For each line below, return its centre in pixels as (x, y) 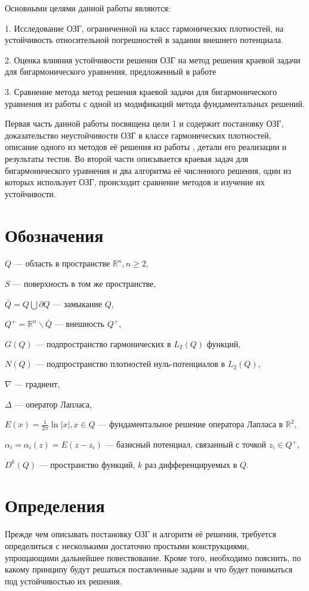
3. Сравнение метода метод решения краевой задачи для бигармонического (141, 91)
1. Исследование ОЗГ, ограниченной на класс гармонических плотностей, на (144, 28)
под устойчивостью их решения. (64, 581)
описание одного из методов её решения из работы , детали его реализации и (146, 147)
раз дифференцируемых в (191, 464)
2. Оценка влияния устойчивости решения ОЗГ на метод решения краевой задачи (153, 59)
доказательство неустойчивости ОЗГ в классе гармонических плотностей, (138, 135)
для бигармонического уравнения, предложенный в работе (111, 71)
